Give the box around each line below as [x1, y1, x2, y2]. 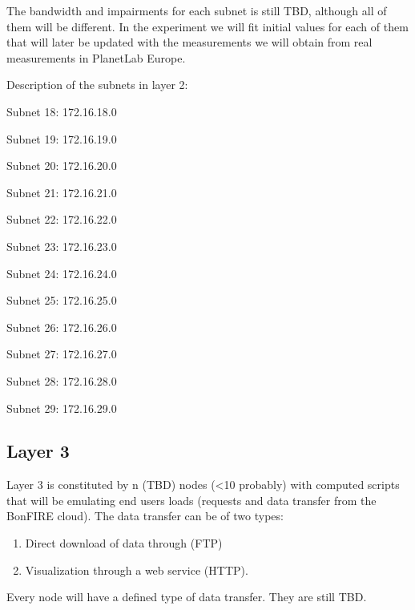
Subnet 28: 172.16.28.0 [6, 372, 117, 389]
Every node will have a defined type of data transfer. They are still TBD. [6, 588, 367, 605]
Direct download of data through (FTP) [25, 535, 223, 551]
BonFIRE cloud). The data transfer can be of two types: [6, 507, 284, 524]
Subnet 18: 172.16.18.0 [6, 103, 117, 119]
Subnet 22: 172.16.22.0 [6, 211, 117, 228]
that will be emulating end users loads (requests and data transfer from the [6, 491, 377, 508]
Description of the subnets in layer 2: [6, 76, 188, 93]
